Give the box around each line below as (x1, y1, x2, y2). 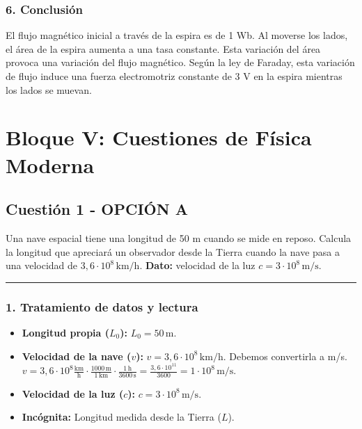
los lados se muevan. (6, 82, 92, 97)
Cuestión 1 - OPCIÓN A (6, 198, 188, 220)
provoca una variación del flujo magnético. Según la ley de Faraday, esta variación (6, 55, 355, 70)
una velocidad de (6, 258, 78, 273)
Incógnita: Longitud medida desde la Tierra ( (22, 410, 221, 424)
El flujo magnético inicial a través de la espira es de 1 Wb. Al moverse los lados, (6, 28, 348, 42)
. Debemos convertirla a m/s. (223, 348, 347, 363)
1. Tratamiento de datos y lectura (6, 298, 198, 315)
